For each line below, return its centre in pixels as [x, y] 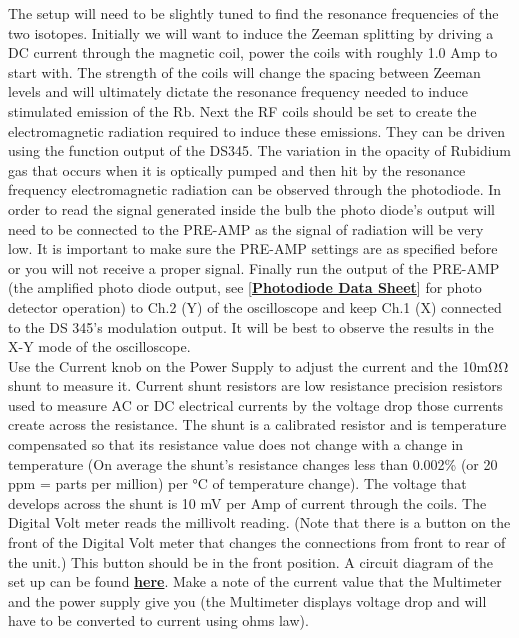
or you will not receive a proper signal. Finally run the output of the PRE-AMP [254, 267]
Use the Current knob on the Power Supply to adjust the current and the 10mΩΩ [258, 365]
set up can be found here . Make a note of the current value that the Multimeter [255, 581]
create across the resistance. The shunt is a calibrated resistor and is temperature [257, 424]
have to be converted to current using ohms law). [158, 620]
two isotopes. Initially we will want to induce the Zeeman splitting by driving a [251, 32]
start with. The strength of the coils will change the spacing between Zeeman [244, 71]
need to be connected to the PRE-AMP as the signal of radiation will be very [246, 228]
